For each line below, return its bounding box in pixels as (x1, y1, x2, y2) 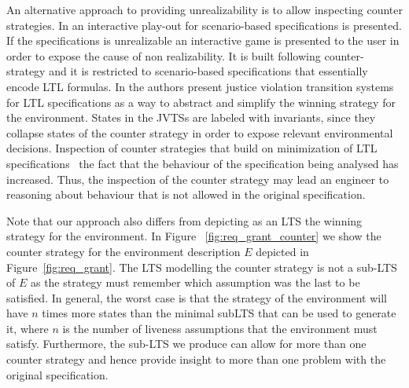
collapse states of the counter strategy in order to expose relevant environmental (6, 124, 393, 141)
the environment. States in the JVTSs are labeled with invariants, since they (6, 109, 376, 126)
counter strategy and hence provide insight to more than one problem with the (6, 351, 386, 368)
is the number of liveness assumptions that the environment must (62, 320, 378, 336)
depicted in (256, 243, 309, 259)
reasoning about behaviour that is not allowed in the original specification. (6, 186, 366, 203)
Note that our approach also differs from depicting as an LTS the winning (6, 212, 363, 229)
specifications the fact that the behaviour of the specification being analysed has (6, 155, 399, 171)
